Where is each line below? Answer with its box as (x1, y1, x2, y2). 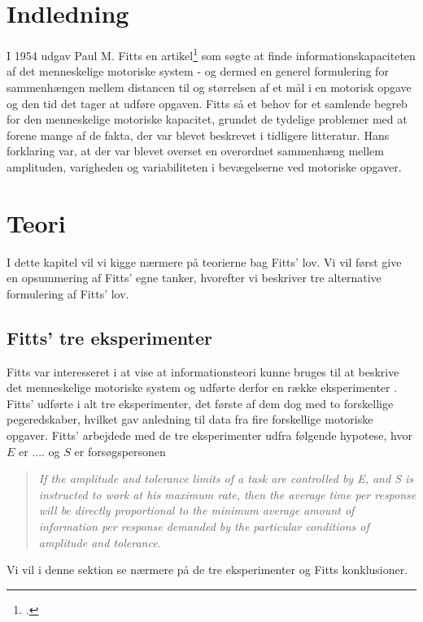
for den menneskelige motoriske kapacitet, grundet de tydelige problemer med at (7, 111, 408, 128)
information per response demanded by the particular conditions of (38, 517, 369, 534)
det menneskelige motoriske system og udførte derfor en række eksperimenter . (7, 379, 398, 396)
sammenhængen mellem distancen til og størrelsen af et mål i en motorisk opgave (7, 78, 412, 95)
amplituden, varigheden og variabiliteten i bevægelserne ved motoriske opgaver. (7, 158, 402, 175)
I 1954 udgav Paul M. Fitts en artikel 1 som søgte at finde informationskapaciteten (7, 45, 416, 63)
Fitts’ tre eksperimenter (7, 324, 212, 350)
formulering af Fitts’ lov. (7, 285, 129, 302)
